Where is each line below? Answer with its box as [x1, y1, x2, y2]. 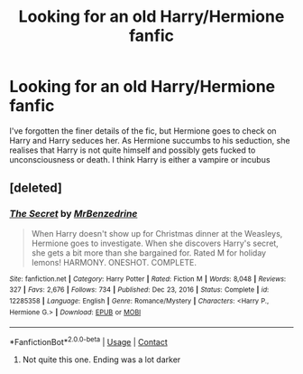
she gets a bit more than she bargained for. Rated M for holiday [31, 247, 267, 258]
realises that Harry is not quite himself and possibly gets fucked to [9, 145, 256, 155]
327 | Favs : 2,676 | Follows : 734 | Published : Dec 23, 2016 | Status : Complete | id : [9, 285, 270, 295]
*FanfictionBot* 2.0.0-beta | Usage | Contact [9, 335, 169, 347]
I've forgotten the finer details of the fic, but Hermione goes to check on [9, 125, 277, 136]
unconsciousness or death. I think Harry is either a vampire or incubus [9, 154, 271, 164]
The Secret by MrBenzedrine [9, 208, 138, 220]
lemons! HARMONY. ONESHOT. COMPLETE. [31, 257, 197, 267]
